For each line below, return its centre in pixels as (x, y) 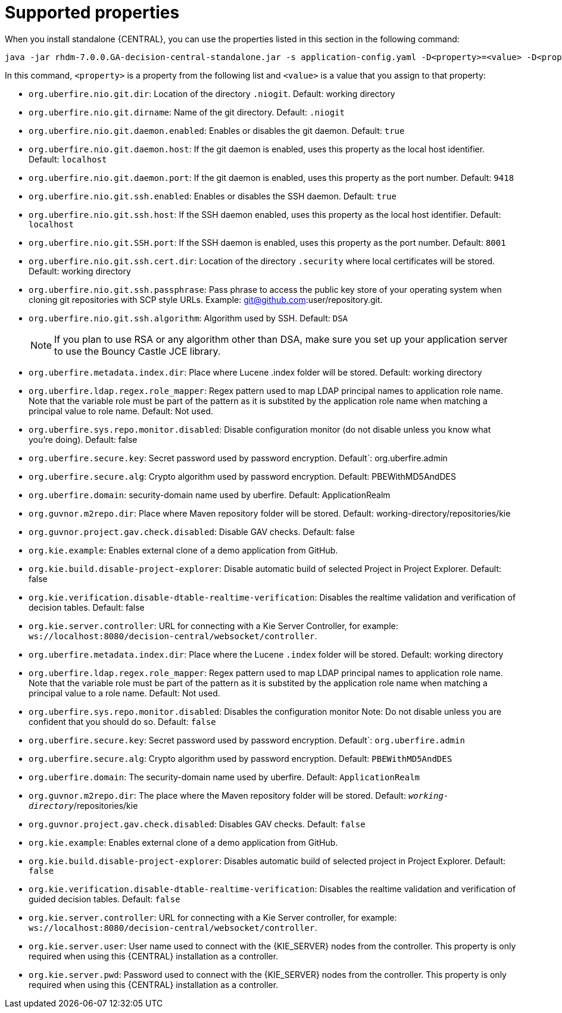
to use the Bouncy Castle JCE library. (138, 351)
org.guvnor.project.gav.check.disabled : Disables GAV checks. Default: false (197, 824)
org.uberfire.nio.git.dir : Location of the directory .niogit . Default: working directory (212, 93)
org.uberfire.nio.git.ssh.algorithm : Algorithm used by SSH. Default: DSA (188, 318)
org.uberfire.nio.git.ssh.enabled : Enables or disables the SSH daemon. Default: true (213, 196)
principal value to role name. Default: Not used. (121, 411)
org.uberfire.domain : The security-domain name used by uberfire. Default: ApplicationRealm (224, 777)
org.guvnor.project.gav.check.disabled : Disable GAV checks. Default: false (192, 531)
